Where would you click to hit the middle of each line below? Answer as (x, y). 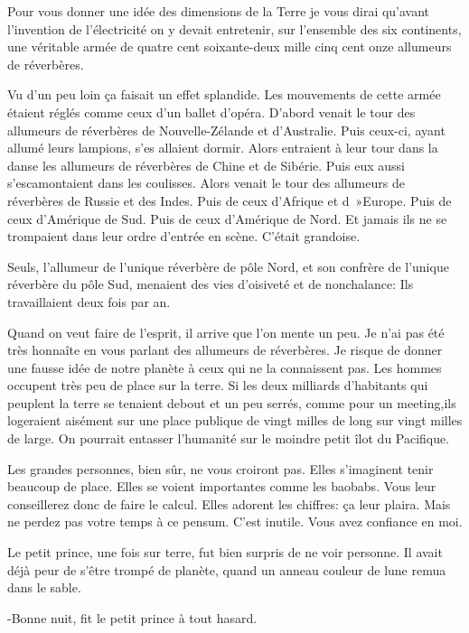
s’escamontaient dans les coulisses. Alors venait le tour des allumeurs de (206, 183)
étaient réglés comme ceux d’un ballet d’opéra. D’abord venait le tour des (211, 112)
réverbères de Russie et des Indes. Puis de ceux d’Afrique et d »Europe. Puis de (230, 200)
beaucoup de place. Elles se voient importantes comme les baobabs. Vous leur (222, 486)
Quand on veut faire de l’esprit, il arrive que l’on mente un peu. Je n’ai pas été (226, 332)
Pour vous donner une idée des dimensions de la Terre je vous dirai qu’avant (219, 11)
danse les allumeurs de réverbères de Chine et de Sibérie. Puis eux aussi (206, 165)
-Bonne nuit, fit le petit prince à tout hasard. (132, 617)
